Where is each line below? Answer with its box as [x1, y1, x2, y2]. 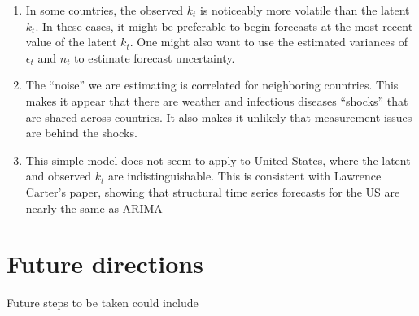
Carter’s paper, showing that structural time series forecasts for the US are [25, 183, 400, 200]
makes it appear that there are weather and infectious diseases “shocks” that [25, 92, 408, 109]
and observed [25, 167, 92, 184]
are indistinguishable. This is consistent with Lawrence [107, 167, 382, 184]
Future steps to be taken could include [7, 294, 199, 311]
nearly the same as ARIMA [25, 199, 163, 216]
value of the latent [25, 33, 117, 50]
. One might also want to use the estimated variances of [129, 33, 408, 50]
